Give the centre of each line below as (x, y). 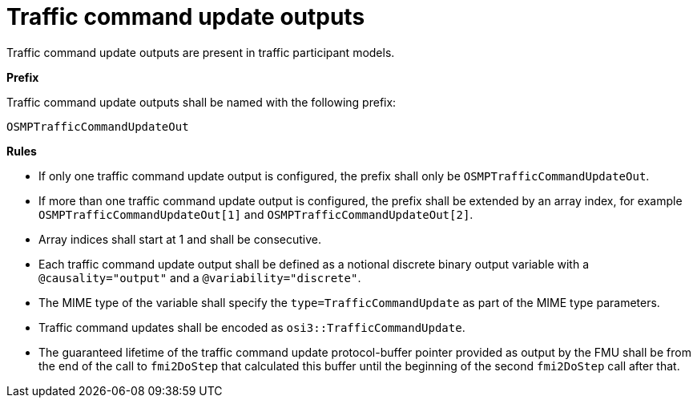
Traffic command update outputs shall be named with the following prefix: (201, 102)
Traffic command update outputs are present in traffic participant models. (201, 52)
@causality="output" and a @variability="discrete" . (200, 277)
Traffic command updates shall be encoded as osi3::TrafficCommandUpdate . (252, 327)
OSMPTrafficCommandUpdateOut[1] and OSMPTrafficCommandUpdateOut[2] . (256, 214)
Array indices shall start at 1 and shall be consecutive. (180, 239)
